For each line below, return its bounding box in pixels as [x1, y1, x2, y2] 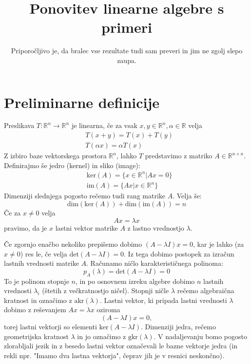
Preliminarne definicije [4, 92, 160, 112]
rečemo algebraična [177, 285, 234, 296]
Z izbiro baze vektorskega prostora [4, 150, 107, 161]
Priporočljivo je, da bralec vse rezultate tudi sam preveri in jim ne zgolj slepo [11, 45, 243, 56]
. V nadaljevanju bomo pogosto [154, 331, 247, 341]
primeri [101, 17, 152, 37]
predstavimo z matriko [145, 150, 212, 161]
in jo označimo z [77, 331, 126, 341]
